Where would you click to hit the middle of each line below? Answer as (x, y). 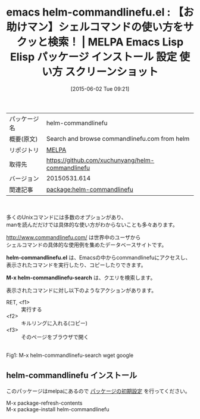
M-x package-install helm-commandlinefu (58, 409)
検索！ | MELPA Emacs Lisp (115, 42)
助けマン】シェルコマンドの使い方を (95, 27)
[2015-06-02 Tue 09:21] (100, 89)
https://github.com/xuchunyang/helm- (100, 160)
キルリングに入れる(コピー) (54, 323)
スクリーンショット (112, 72)
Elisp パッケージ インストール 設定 (93, 57)
